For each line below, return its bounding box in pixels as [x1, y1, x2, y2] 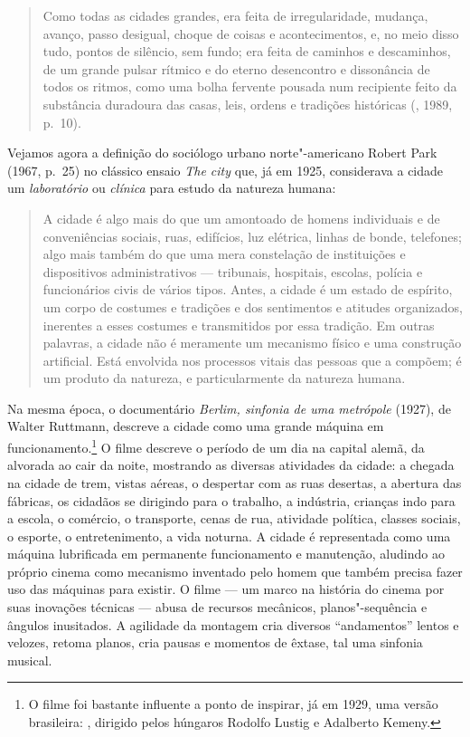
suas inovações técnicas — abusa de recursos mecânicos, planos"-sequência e [7, 598, 428, 617]
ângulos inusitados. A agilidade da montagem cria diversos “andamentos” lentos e [7, 615, 459, 634]
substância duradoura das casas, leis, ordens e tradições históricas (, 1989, [42, 94, 453, 113]
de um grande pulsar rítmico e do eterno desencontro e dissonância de [42, 59, 430, 78]
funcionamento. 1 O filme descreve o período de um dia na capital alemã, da [7, 435, 425, 456]
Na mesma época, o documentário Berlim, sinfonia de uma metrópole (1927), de [7, 398, 451, 417]
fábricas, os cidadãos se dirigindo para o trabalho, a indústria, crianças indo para [7, 491, 456, 510]
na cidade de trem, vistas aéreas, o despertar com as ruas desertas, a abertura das [7, 473, 462, 492]
